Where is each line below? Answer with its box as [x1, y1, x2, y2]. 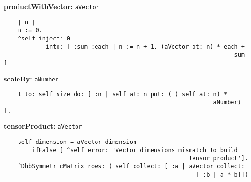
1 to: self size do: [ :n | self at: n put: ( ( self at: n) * [18, 91, 228, 98]
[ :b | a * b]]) [195, 171, 249, 178]
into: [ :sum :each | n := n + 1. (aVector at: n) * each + [45, 43, 245, 50]
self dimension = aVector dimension [18, 138, 137, 145]
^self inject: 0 [18, 35, 71, 42]
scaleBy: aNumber [4, 73, 59, 83]
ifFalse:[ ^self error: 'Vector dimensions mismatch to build [32, 146, 238, 154]
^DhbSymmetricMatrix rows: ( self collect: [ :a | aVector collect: [18, 162, 245, 170]
